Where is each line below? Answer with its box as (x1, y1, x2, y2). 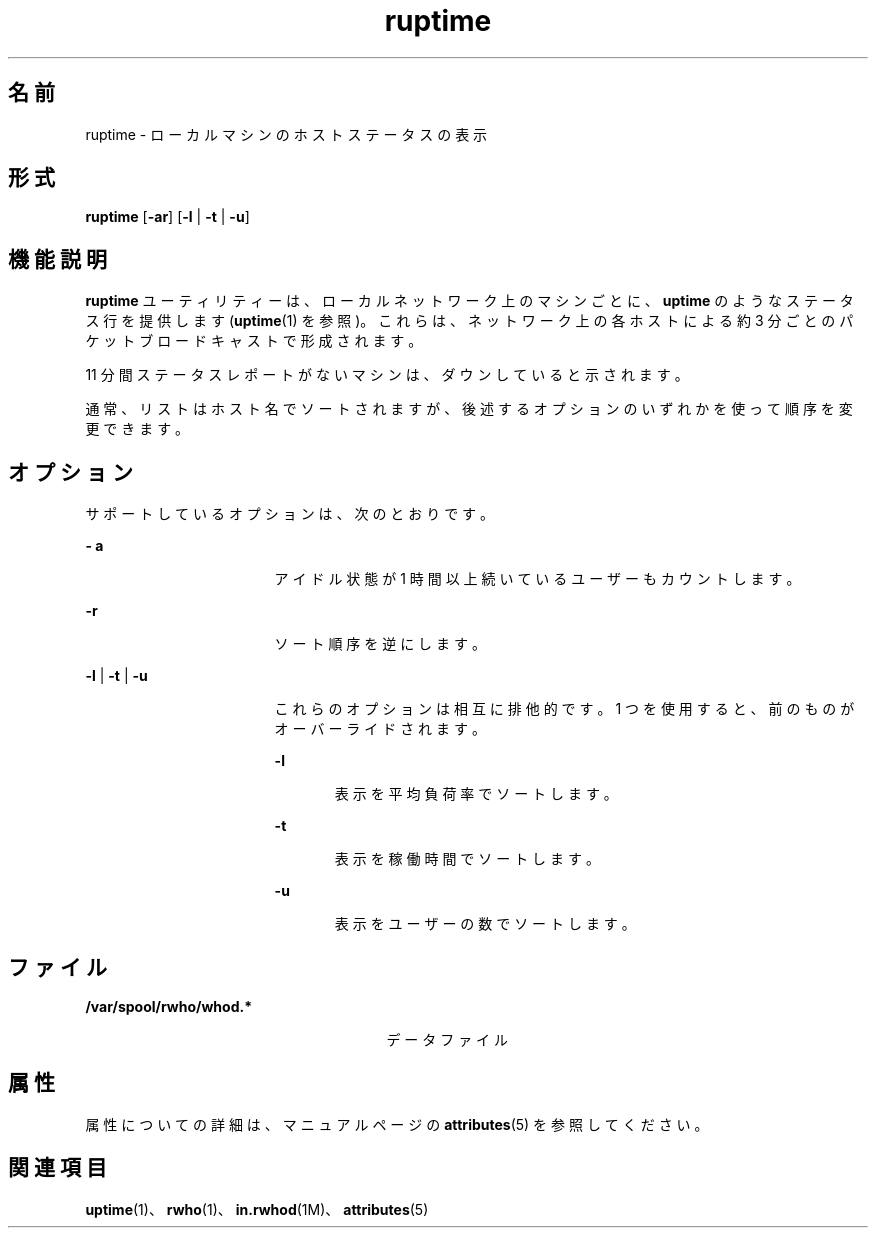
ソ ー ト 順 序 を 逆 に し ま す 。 (274, 635, 486, 653)
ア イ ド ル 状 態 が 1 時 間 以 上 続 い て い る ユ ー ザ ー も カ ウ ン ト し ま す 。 (274, 570, 801, 588)
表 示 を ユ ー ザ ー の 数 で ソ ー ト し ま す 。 (334, 915, 636, 933)
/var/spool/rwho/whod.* (85, 997, 252, 1015)
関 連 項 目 (8, 1155, 107, 1181)
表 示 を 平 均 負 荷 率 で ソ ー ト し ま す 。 (334, 785, 618, 803)
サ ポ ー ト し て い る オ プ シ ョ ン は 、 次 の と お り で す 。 (85, 505, 495, 523)
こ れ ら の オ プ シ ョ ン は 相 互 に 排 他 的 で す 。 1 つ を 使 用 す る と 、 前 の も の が (274, 700, 855, 718)
